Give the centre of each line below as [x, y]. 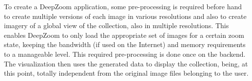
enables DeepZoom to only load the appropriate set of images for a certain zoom [124, 35]
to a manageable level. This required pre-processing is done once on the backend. [125, 54]
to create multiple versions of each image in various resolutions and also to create [125, 16]
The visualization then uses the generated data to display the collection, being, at [126, 63]
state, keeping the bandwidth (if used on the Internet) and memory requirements [125, 44]
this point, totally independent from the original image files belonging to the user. [126, 73]
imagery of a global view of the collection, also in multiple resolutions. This [116, 25]
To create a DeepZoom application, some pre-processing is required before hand [123, 6]
